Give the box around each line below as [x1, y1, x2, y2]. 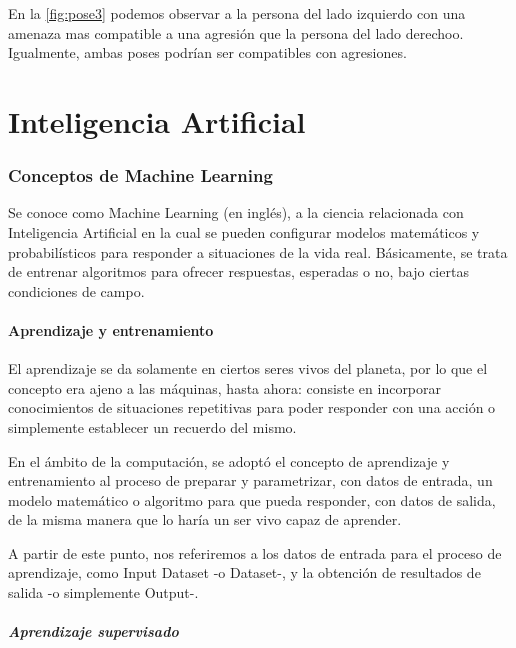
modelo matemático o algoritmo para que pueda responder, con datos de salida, [8, 489, 496, 510]
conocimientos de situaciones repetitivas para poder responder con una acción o [8, 397, 496, 418]
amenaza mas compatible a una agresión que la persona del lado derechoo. [8, 22, 464, 43]
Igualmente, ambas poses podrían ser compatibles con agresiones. [8, 42, 407, 63]
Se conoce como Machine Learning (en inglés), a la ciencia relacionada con [8, 202, 464, 223]
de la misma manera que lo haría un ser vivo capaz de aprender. [8, 509, 402, 530]
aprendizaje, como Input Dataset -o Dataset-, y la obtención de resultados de [8, 562, 481, 583]
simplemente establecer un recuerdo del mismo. [8, 416, 297, 437]
